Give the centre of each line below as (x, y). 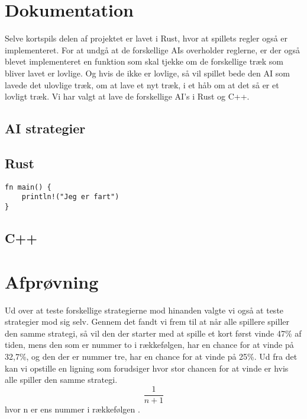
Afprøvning (52, 281)
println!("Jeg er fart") (70, 197)
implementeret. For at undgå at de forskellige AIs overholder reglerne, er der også (152, 49)
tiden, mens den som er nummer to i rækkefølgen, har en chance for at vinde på (149, 345)
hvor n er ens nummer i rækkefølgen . (72, 409)
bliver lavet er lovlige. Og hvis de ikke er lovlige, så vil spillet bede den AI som (147, 73)
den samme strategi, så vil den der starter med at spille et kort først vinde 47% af (153, 333)
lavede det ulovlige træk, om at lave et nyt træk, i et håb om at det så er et (142, 84)
